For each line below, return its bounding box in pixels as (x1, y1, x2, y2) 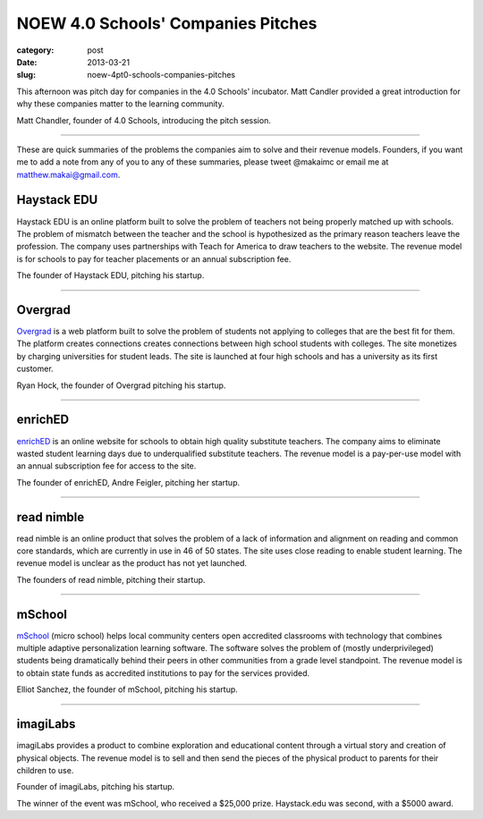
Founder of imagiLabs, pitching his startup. (16, 781, 175, 792)
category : (16, 45, 55, 55)
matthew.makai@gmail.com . (16, 169, 121, 180)
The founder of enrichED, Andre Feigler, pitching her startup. (16, 477, 241, 487)
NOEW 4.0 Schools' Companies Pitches (16, 13, 318, 33)
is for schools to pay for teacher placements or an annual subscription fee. (16, 253, 292, 264)
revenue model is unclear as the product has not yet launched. (16, 558, 248, 569)
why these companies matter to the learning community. (16, 98, 225, 109)
